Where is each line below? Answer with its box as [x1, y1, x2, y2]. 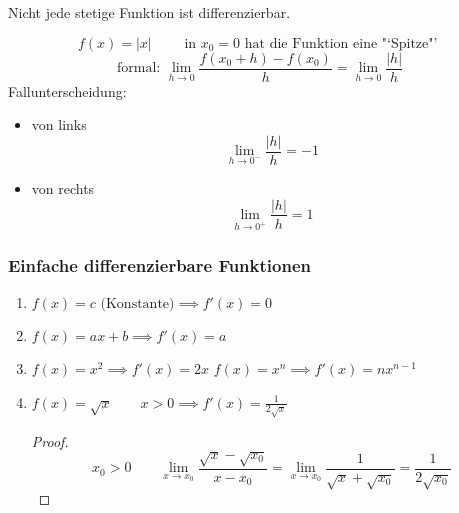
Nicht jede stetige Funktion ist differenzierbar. [8, 2, 291, 22]
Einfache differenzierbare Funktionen [8, 252, 311, 277]
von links [31, 114, 87, 135]
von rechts [31, 177, 95, 198]
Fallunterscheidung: [8, 80, 127, 101]
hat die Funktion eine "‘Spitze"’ [244, 36, 438, 51]
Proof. [31, 430, 69, 451]
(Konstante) [100, 296, 175, 311]
